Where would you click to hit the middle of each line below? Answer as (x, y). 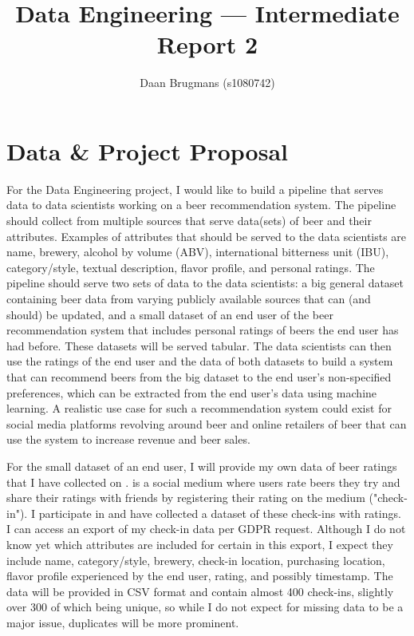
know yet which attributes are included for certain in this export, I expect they (200, 544)
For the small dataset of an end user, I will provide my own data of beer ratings (202, 466)
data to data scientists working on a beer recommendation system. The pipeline (201, 205)
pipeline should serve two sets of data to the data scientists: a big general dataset (205, 283)
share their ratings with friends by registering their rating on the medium (186, 498)
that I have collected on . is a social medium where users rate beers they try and (203, 482)
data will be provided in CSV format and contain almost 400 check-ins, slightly (200, 591)
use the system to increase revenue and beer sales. (128, 439)
